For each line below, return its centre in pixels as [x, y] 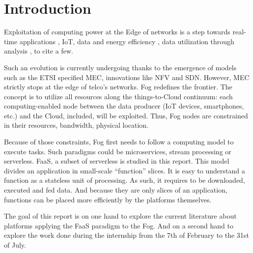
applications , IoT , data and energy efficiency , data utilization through [127, 41]
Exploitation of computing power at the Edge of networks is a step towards [117, 32]
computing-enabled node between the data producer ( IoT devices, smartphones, [124, 106]
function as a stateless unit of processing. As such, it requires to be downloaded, [125, 180]
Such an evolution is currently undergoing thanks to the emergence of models [120, 67]
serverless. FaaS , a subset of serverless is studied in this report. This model [117, 161]
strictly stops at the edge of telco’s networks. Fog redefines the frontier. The [118, 87]
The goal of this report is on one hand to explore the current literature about [120, 216]
